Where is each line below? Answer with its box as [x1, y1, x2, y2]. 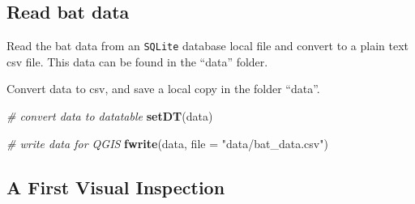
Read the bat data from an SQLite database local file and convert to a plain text [6, 37, 409, 54]
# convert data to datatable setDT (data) [6, 108, 213, 125]
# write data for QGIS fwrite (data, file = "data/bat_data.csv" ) [6, 134, 328, 151]
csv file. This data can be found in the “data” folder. [6, 53, 268, 70]
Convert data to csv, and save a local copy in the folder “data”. [6, 80, 320, 97]
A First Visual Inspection [6, 174, 225, 199]
